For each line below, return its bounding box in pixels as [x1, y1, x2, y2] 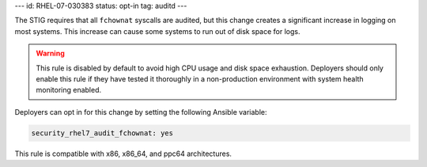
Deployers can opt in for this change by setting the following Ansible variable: [14, 107, 267, 116]
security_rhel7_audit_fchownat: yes [31, 128, 174, 138]
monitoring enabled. [36, 85, 102, 95]
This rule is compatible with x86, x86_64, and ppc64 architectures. [14, 149, 232, 158]
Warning [36, 48, 65, 59]
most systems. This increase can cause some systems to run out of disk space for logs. [14, 26, 300, 36]
